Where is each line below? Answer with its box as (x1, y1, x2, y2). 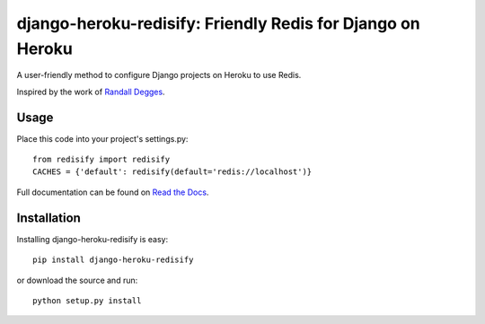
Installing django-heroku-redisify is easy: (16, 233, 169, 244)
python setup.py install (32, 295, 142, 305)
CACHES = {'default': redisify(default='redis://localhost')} (32, 167, 313, 177)
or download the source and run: (16, 275, 138, 285)
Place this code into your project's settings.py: (16, 133, 189, 144)
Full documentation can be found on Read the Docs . (16, 187, 209, 197)
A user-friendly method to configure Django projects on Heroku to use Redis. (16, 70, 302, 81)
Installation (16, 210, 81, 225)
